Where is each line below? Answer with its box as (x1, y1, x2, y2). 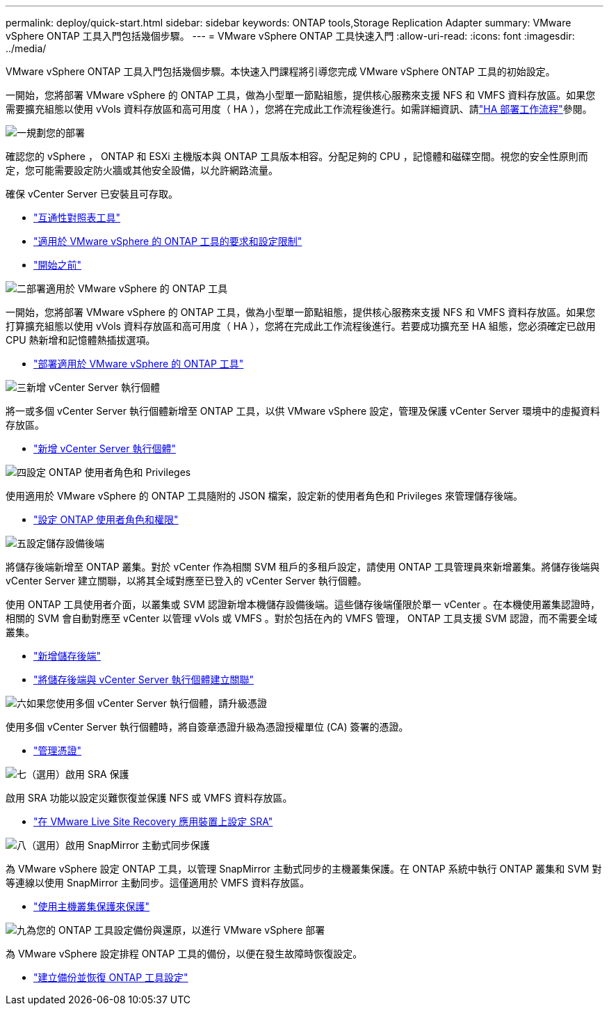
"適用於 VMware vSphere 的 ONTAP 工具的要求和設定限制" (33, 235, 302, 247)
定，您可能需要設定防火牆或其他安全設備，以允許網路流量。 (6, 164, 278, 176)
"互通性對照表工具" (33, 212, 121, 223)
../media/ (6, 42, 47, 54)
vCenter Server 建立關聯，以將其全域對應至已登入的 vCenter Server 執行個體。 (6, 575, 367, 587)
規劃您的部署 (26, 127, 85, 138)
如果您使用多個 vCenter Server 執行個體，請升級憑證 (26, 697, 267, 709)
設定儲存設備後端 (26, 537, 104, 549)
